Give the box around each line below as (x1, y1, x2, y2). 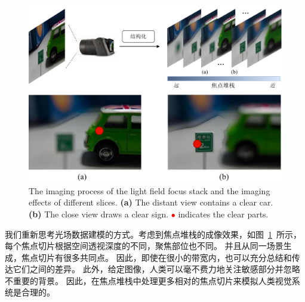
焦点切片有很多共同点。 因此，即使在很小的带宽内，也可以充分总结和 (21, 251, 292, 263)
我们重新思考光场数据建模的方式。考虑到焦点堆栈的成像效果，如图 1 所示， (5, 228, 301, 240)
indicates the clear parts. (178, 207, 269, 220)
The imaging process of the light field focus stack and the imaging (29, 184, 270, 197)
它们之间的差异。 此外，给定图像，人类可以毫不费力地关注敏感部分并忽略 (13, 263, 300, 275)
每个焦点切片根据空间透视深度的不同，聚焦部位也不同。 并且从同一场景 (5, 239, 284, 252)
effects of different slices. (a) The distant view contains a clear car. (29, 196, 273, 208)
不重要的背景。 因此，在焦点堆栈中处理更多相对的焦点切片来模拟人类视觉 (5, 274, 292, 287)
